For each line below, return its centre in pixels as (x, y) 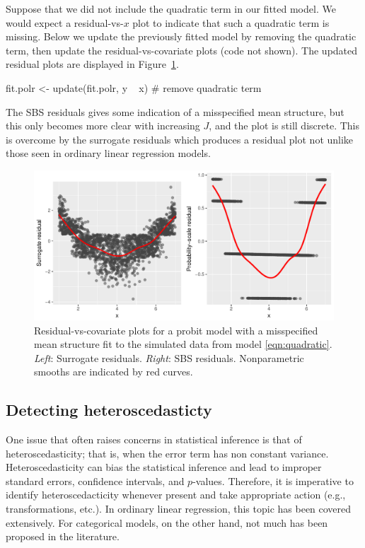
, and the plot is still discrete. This (284, 126)
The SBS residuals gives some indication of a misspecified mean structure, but (175, 111)
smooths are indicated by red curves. (114, 372)
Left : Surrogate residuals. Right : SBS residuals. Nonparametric (169, 357)
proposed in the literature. (63, 536)
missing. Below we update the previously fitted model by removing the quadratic (181, 36)
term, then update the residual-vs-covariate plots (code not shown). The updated (182, 50)
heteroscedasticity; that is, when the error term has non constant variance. (167, 453)
